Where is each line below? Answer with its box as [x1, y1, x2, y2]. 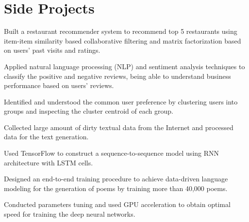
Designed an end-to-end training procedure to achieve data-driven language [4, 174, 228, 184]
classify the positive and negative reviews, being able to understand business [4, 71, 231, 81]
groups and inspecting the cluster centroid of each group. [4, 106, 173, 116]
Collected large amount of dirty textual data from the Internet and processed [4, 122, 233, 132]
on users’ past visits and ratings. [4, 45, 100, 55]
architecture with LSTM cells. [4, 157, 93, 167]
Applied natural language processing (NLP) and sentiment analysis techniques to [4, 61, 245, 71]
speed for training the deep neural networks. [4, 209, 135, 219]
